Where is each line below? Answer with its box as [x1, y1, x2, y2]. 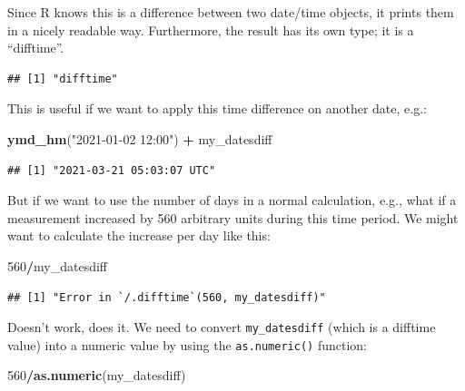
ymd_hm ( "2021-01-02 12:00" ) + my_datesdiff [7, 129, 272, 148]
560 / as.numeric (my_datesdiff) [7, 366, 186, 385]
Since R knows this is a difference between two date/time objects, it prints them [7, 3, 454, 21]
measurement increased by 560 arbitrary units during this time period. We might [7, 208, 459, 227]
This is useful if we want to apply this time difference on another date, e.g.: [7, 99, 427, 118]
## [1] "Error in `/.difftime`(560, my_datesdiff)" [7, 290, 326, 304]
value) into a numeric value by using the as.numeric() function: [7, 335, 367, 354]
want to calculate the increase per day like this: [7, 226, 271, 245]
